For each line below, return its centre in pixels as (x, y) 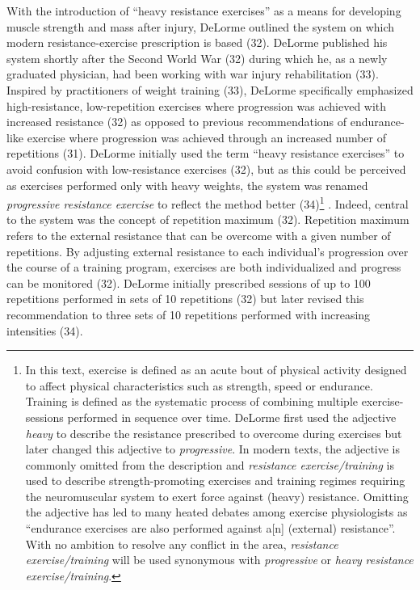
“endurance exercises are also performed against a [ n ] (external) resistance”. (210, 528)
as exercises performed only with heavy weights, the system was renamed (187, 185)
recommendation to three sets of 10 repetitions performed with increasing (189, 314)
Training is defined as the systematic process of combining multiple (191, 401)
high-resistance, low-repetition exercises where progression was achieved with (197, 105)
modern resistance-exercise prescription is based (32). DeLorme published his (197, 42)
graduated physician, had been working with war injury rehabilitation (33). (193, 74)
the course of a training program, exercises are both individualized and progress (204, 267)
